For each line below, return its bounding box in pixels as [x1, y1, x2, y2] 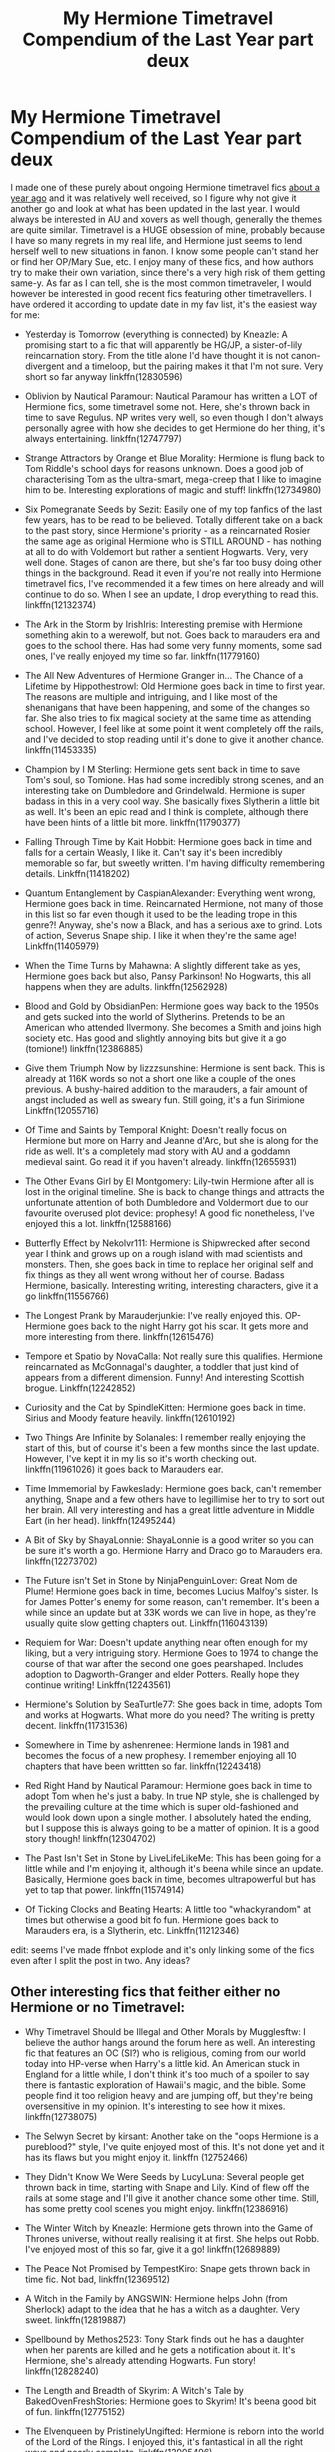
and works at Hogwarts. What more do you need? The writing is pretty [24, 1708, 315, 1721]
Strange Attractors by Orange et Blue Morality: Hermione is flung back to [24, 452, 325, 464]
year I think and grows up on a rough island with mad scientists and [24, 1247, 303, 1259]
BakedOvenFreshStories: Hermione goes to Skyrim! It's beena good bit [24, 2395, 317, 2407]
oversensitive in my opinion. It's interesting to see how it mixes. [24, 2100, 286, 2112]
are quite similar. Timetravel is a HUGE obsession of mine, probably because [10, 223, 326, 236]
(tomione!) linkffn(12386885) [24, 1042, 144, 1054]
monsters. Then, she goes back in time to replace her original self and [24, 1258, 314, 1270]
